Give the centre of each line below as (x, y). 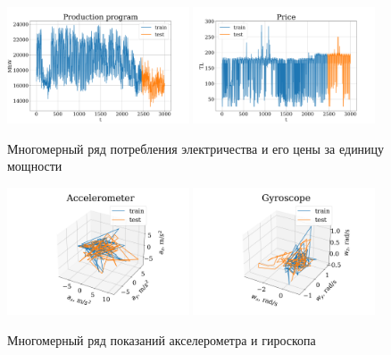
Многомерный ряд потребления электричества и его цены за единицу (196, 148)
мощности (35, 166)
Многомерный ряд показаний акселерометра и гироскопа (162, 339)
